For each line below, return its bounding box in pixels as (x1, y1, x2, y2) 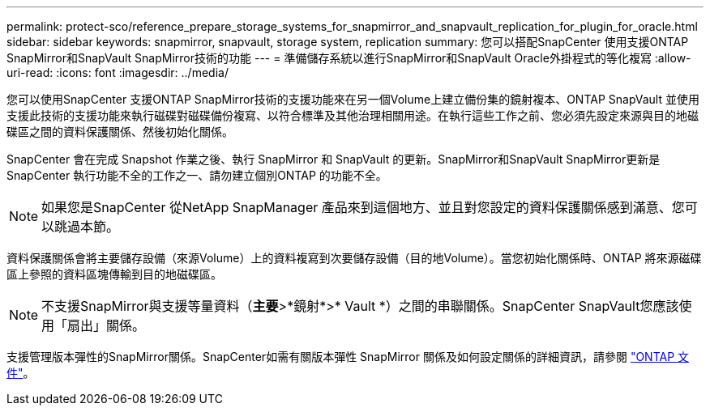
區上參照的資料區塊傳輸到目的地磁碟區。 (6, 267, 222, 281)
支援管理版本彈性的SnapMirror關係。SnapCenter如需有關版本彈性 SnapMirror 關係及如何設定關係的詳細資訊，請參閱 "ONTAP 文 (6, 350, 690, 363)
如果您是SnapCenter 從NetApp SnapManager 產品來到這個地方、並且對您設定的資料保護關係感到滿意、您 (41, 199, 685, 215)
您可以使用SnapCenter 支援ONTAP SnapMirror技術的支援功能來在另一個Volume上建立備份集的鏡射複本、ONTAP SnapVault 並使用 (6, 92, 699, 106)
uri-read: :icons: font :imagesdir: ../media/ (6, 66, 229, 79)
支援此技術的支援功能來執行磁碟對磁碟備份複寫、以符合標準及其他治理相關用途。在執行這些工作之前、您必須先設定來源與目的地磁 (6, 108, 699, 122)
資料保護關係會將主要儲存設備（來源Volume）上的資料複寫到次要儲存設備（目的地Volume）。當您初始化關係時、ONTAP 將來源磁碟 (6, 251, 702, 265)
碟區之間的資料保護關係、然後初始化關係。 (6, 125, 233, 138)
